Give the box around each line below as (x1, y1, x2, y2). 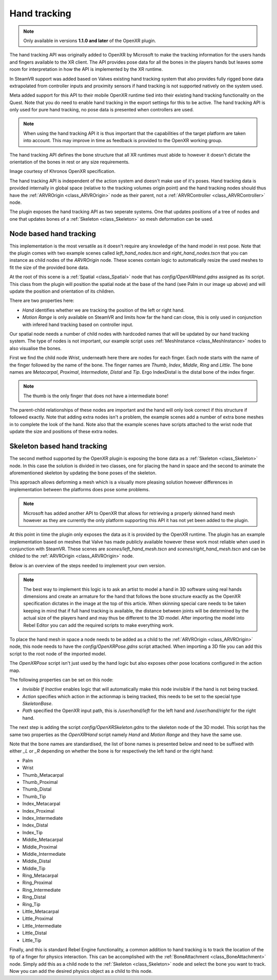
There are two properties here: (9, 298, 74, 304)
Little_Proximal (22, 915, 53, 921)
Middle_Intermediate (22, 851, 66, 857)
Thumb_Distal (22, 786, 52, 793)
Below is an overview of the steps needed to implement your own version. (9, 562, 166, 568)
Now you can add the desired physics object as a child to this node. (9, 968, 153, 974)
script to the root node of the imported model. (9, 650, 107, 657)
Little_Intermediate (22, 923, 62, 929)
